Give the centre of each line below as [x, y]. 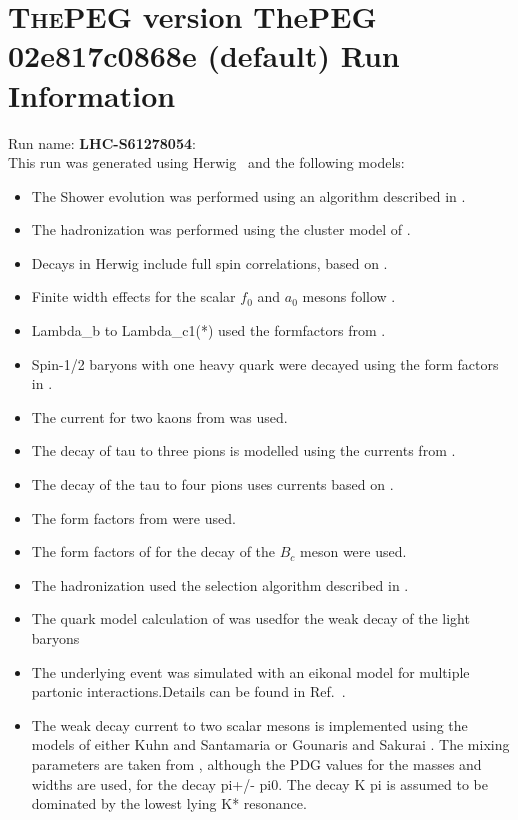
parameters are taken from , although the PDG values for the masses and [256, 763]
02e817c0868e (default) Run [204, 55]
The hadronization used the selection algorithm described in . [220, 584]
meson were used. [353, 551]
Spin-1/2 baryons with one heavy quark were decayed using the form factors [265, 363]
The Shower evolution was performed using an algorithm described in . [248, 195]
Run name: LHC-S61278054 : [102, 142]
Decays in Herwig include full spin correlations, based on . [209, 262]
